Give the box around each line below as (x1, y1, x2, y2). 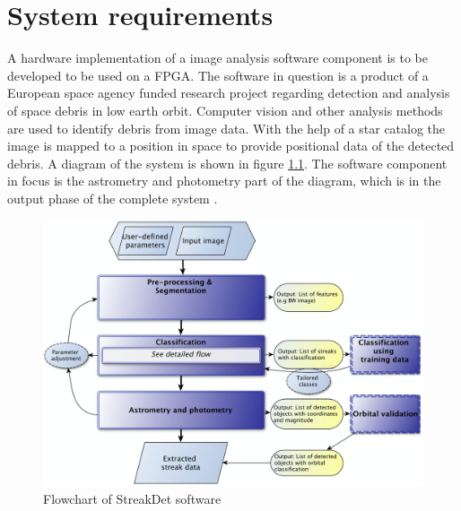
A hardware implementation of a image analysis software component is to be (7, 48, 428, 67)
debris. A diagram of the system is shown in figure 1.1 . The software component (7, 153, 448, 172)
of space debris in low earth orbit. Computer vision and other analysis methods (7, 100, 443, 119)
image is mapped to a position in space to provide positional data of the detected (7, 136, 455, 155)
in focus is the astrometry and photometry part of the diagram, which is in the (7, 171, 441, 190)
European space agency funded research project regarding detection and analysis (7, 83, 450, 102)
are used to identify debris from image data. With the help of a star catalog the (7, 118, 446, 137)
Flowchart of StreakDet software (43, 489, 222, 507)
